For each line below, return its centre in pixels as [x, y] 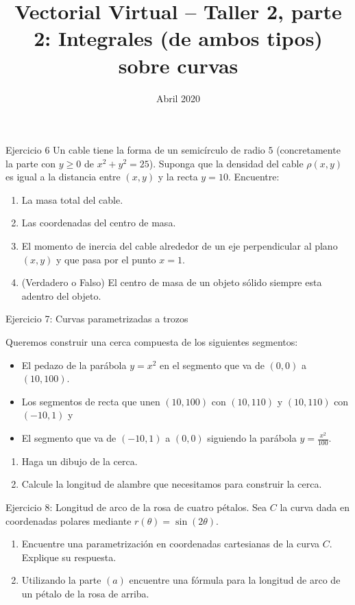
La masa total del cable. [72, 199]
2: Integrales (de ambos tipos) [178, 38]
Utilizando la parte [61, 580]
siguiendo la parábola [252, 438]
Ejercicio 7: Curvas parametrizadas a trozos [97, 319]
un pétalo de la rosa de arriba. [85, 593]
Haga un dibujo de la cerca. [79, 461]
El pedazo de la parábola [74, 365]
